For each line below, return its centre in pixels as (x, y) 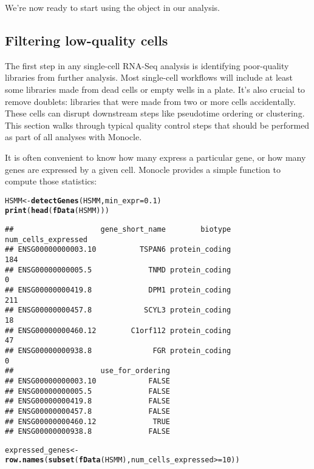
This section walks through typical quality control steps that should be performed (157, 125)
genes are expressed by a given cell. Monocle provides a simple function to (143, 169)
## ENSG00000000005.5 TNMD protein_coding (118, 270)
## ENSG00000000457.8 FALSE (88, 411)
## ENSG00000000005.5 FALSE (88, 391)
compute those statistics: (51, 181)
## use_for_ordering (88, 371)
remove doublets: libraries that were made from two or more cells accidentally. (150, 101)
